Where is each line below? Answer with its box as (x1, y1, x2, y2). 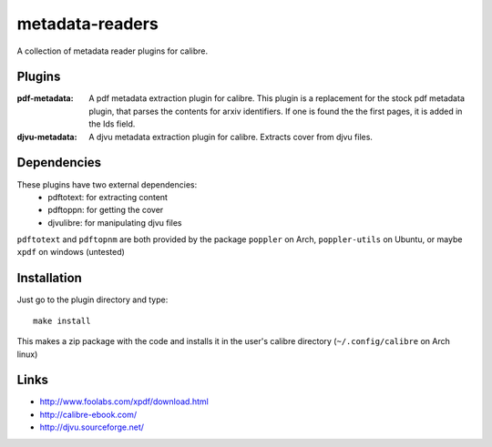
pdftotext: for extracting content (47, 191, 169, 202)
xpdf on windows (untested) (16, 247, 125, 258)
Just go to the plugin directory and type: (16, 294, 169, 305)
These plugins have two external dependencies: (16, 178, 198, 190)
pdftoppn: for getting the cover (47, 205, 164, 216)
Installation (16, 270, 82, 286)
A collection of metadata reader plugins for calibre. (16, 46, 209, 56)
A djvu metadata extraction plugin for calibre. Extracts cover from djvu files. (88, 131, 374, 142)
